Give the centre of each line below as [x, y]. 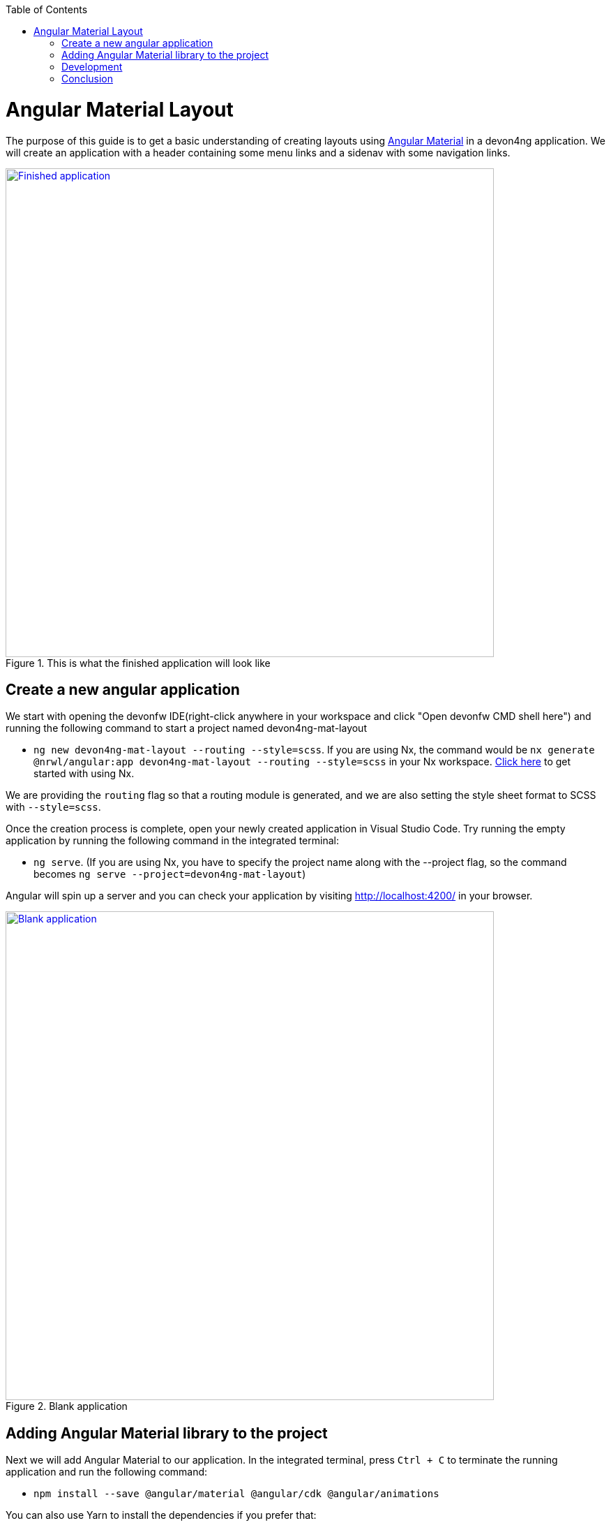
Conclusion [88, 79]
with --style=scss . [53, 807]
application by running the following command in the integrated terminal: [172, 841]
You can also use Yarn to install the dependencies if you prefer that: [161, 1515]
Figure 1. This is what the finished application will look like [138, 663]
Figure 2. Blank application [67, 1406]
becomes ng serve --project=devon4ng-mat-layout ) [170, 874]
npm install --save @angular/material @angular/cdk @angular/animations [236, 1494]
